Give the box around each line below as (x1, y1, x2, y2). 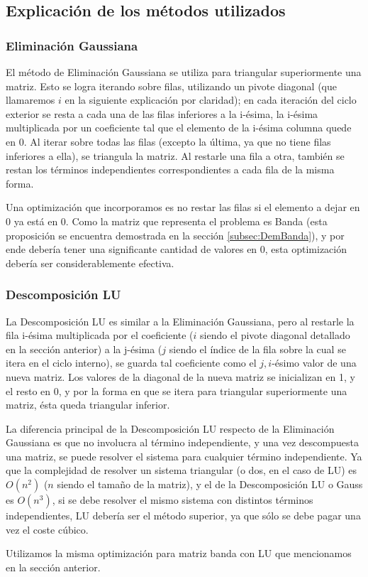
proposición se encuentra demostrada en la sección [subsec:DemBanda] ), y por (6, 227, 345, 242)
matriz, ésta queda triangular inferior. (6, 397, 170, 412)
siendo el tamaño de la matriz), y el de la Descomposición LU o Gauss (57, 477, 363, 492)
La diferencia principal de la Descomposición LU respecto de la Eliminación (6, 421, 335, 436)
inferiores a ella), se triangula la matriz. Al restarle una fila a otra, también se (6, 148, 345, 163)
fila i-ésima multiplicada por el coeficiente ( (6, 328, 194, 343)
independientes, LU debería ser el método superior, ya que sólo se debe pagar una (6, 508, 361, 523)
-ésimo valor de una (272, 355, 357, 370)
